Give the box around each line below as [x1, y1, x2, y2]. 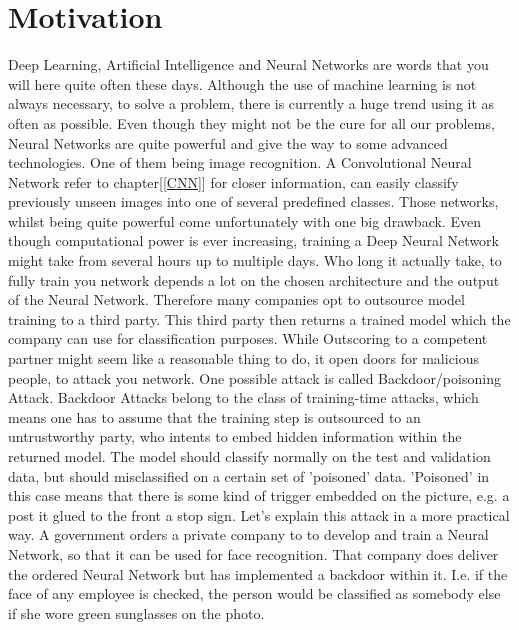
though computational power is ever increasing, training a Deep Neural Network [8, 230, 499, 251]
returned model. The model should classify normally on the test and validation [8, 446, 491, 466]
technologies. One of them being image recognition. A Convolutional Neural [8, 152, 472, 173]
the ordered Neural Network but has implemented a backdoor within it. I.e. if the [8, 563, 508, 584]
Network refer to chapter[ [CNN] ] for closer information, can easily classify [8, 171, 459, 192]
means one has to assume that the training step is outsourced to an [8, 406, 421, 427]
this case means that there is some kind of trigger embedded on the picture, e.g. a [8, 485, 510, 506]
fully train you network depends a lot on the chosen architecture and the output [8, 269, 500, 290]
